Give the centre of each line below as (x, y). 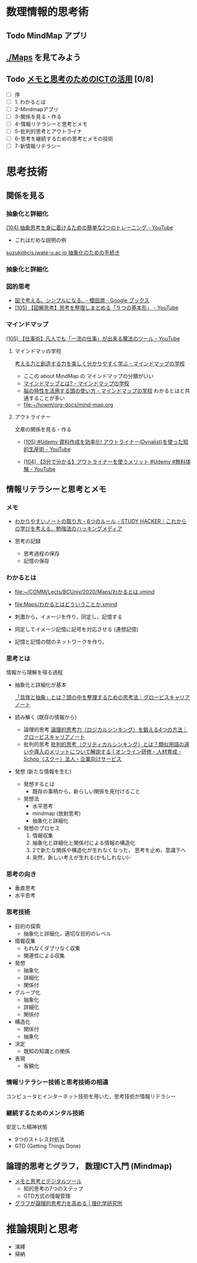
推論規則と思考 (42, 1229)
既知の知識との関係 (47, 1051)
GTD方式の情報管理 (47, 1196)
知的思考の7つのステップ (53, 1188)
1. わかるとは (30, 102)
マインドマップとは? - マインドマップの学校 (76, 383)
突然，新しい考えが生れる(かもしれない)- (82, 857)
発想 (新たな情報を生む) (43, 771)
